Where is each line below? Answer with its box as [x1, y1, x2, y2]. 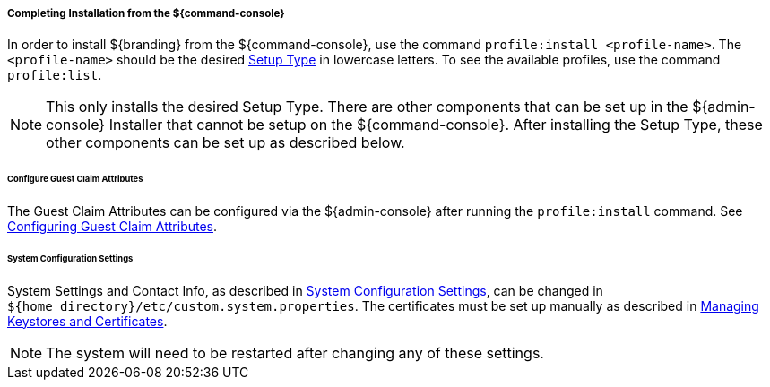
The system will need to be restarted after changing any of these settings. [46, 343, 544, 362]
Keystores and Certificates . [7, 313, 168, 329]
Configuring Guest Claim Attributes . [7, 219, 218, 235]
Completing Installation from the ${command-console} [7, 7, 285, 20]
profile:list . [7, 67, 102, 83]
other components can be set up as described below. [46, 133, 405, 152]
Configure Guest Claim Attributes [7, 174, 143, 185]
